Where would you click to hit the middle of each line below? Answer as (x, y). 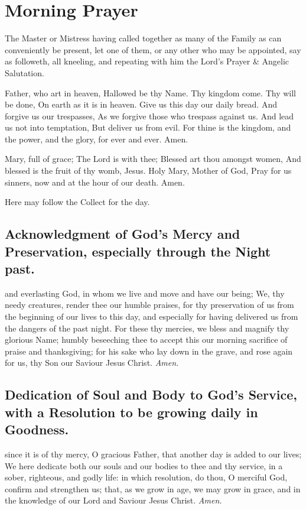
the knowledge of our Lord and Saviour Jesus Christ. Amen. (113, 500)
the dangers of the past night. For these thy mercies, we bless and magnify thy (147, 328)
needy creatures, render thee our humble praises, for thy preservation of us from (149, 305)
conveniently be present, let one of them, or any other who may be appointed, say (153, 49)
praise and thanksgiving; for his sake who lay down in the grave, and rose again (149, 351)
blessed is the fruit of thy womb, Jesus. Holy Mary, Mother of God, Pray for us (148, 170)
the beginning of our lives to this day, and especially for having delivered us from (152, 316)
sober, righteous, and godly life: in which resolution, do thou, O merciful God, (146, 477)
